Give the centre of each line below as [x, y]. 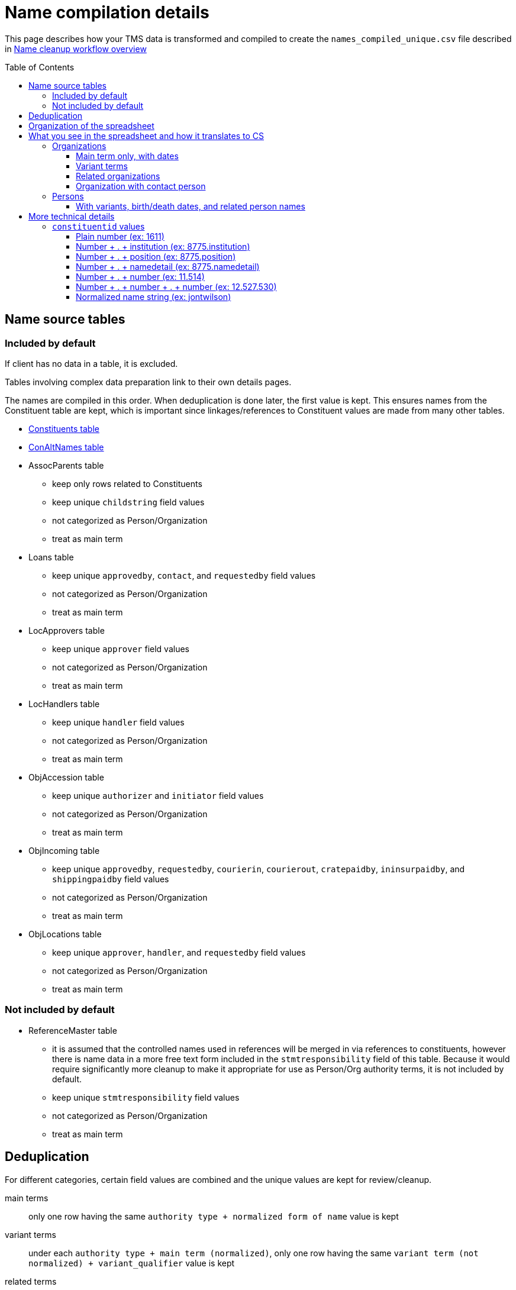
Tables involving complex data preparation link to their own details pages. [148, 382]
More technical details [72, 216]
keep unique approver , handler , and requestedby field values [179, 952]
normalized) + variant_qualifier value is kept [132, 1263]
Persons [68, 196]
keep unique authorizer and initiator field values [158, 795]
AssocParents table [66, 465]
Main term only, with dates [127, 156]
